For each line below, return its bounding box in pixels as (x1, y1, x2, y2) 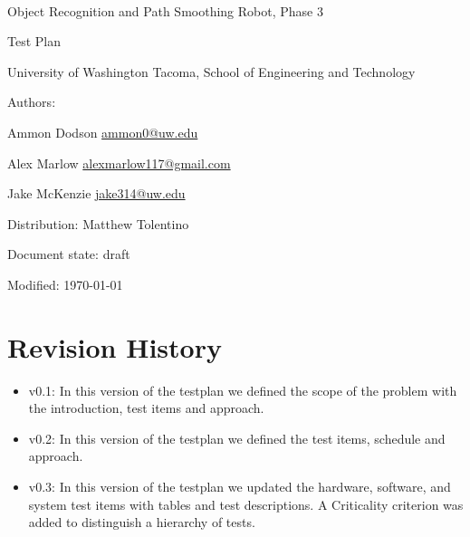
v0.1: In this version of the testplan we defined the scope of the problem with (28, 380, 457, 399)
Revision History (7, 328, 222, 365)
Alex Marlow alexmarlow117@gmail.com (7, 153, 231, 172)
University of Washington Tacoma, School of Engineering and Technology (7, 62, 416, 81)
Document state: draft (7, 245, 130, 264)
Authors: (7, 92, 56, 111)
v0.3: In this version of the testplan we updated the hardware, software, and (28, 477, 451, 496)
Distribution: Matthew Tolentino (7, 214, 189, 233)
